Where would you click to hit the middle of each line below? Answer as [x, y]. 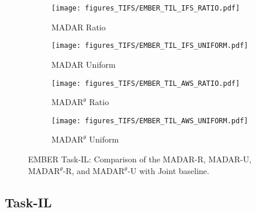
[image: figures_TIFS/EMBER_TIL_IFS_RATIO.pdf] [146, 8]
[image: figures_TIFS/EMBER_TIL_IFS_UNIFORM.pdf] [150, 46]
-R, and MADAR [94, 170]
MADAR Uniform [84, 64]
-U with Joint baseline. [168, 170]
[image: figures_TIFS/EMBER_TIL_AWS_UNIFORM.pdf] [150, 121]
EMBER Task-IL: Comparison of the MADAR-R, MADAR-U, [140, 159]
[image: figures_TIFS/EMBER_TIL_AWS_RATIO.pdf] [146, 83]
